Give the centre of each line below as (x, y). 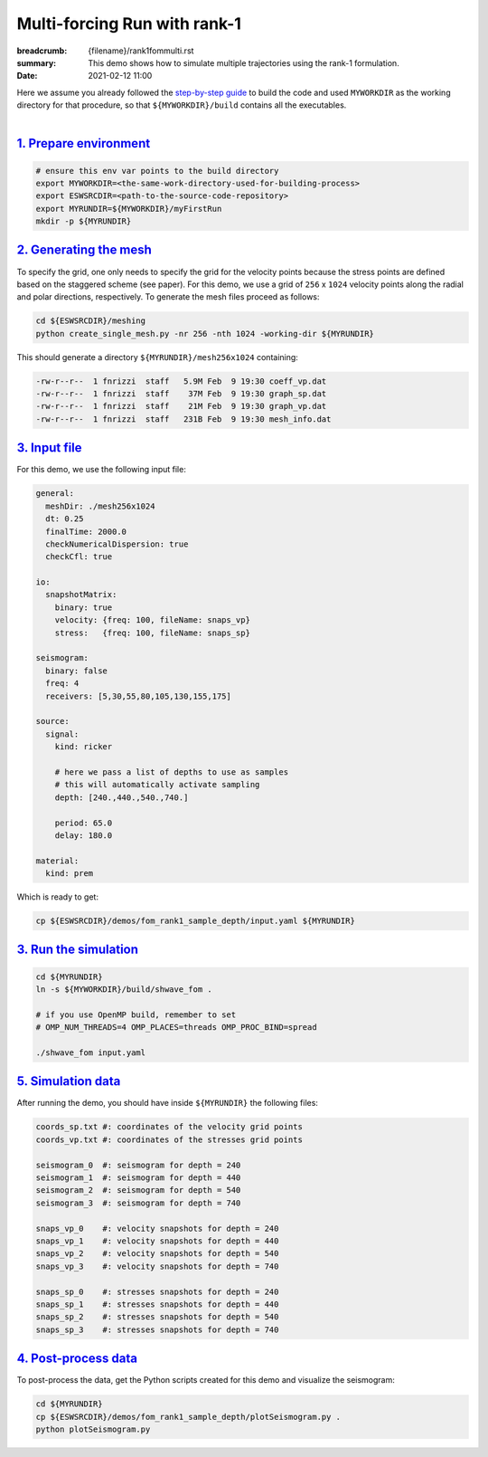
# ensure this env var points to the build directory (157, 171)
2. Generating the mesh (84, 250)
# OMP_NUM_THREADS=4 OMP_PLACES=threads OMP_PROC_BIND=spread (176, 1028)
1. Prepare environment (84, 143)
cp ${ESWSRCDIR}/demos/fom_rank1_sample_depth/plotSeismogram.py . (188, 1417)
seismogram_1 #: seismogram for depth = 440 (138, 1178)
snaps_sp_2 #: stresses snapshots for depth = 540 (157, 1317)
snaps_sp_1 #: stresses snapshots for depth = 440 (157, 1304)
